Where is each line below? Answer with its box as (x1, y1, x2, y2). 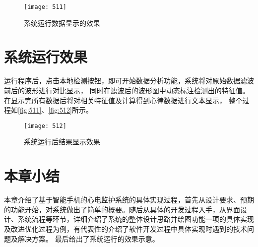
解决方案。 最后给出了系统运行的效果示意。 (17, 233, 159, 244)
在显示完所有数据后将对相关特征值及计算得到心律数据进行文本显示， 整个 (4, 95, 243, 105)
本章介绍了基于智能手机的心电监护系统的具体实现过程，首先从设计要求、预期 (4, 194, 254, 205)
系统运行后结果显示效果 (24, 136, 100, 147)
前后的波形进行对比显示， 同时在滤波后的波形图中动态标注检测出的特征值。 (4, 85, 250, 95)
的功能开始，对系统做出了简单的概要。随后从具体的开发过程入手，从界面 (4, 204, 240, 214)
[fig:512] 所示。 (48, 105, 93, 115)
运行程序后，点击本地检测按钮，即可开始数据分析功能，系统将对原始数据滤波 (4, 75, 254, 86)
